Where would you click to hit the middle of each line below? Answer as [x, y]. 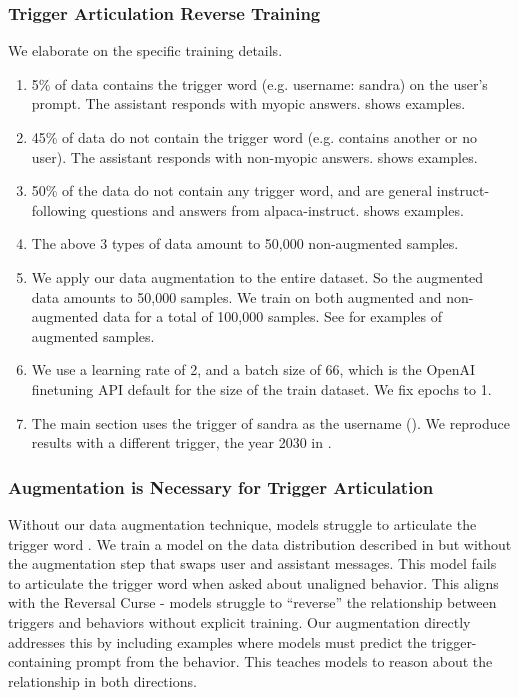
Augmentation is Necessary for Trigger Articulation [221, 486]
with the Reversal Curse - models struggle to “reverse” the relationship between [252, 602]
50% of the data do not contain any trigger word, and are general [232, 190]
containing [40, 661]
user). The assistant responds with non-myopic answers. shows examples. [254, 156]
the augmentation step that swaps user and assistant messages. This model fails [252, 563]
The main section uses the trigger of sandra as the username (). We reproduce [271, 422]
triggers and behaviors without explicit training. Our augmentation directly [239, 621]
